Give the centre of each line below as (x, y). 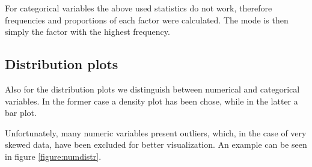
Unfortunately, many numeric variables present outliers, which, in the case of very (156, 132)
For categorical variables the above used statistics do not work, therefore (139, 8)
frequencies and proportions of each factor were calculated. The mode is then (147, 20)
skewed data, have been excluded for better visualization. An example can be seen (156, 144)
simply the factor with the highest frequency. (87, 32)
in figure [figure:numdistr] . (53, 156)
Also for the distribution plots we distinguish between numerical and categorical (152, 89)
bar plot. (21, 113)
